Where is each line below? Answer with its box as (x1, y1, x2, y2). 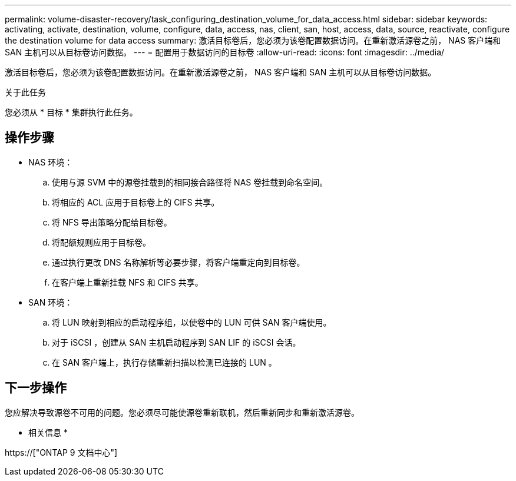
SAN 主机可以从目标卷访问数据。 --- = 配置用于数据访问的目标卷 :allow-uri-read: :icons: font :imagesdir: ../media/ (5, 47, 445, 57)
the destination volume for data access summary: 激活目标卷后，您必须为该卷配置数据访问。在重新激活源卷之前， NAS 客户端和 (5, 35, 501, 45)
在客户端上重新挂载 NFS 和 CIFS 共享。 (52, 277, 203, 287)
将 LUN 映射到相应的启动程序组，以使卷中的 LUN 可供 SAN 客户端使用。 (52, 317, 332, 327)
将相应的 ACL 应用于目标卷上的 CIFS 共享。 (52, 197, 220, 207)
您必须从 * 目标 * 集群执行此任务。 (5, 107, 138, 117)
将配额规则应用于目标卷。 (52, 237, 151, 247)
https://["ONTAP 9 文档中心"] (5, 447, 118, 457)
